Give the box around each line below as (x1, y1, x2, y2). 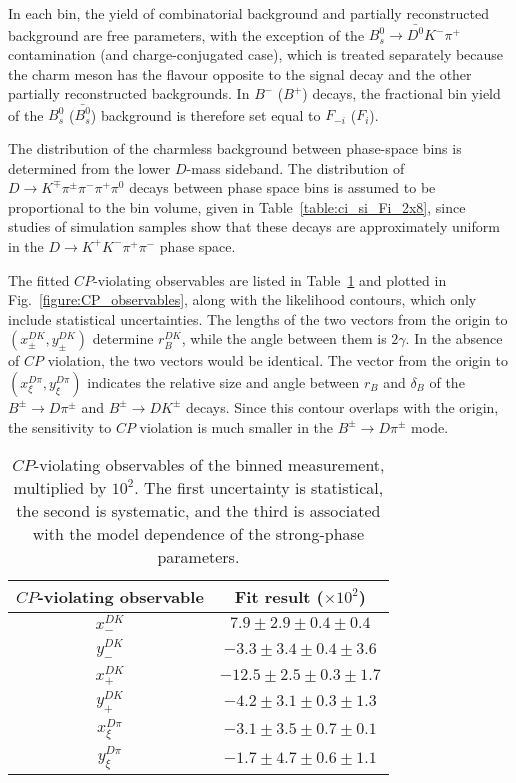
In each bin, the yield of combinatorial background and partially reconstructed (8, 3, 489, 23)
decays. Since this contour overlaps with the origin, (186, 396, 499, 417)
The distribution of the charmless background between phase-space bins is (8, 138, 462, 158)
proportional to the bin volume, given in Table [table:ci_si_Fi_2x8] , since (8, 196, 466, 217)
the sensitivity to (8, 416, 112, 437)
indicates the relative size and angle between (87, 371, 360, 392)
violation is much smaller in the (139, 416, 334, 437)
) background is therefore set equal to (90, 104, 321, 125)
